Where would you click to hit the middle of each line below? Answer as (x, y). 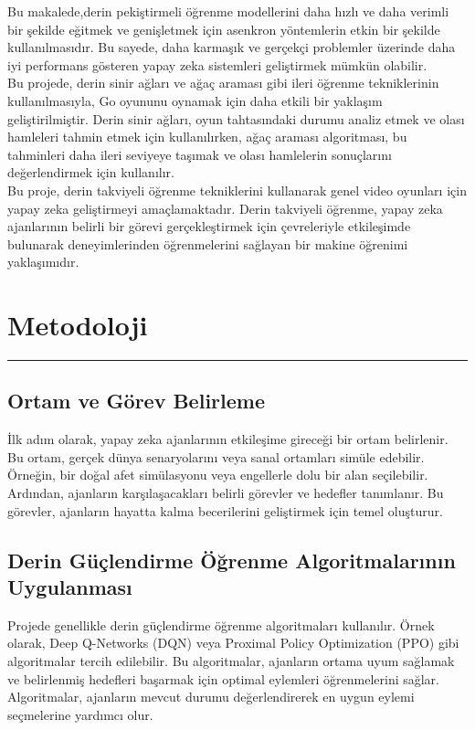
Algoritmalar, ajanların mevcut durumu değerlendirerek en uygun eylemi (211, 697)
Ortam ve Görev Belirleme (136, 401)
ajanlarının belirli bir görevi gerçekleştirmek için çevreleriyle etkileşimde (209, 226)
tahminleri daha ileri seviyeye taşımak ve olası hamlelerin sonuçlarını (200, 154)
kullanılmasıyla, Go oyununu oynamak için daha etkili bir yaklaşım (195, 100)
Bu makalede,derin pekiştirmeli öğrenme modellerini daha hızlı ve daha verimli (228, 11)
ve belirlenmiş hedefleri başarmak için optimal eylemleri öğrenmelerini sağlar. (224, 678)
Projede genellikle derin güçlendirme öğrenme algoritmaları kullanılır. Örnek (221, 624)
